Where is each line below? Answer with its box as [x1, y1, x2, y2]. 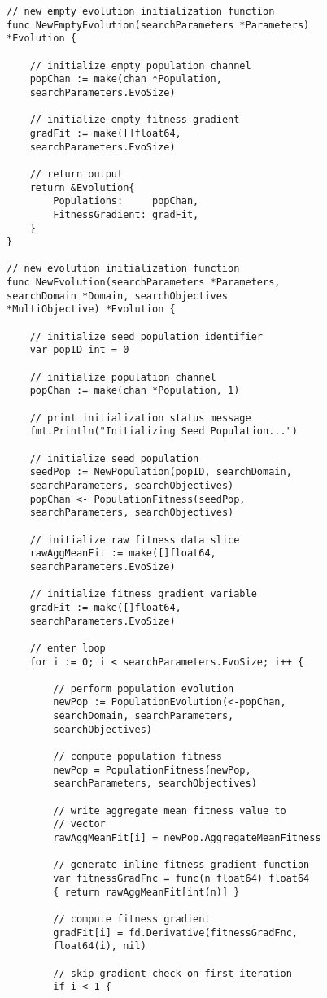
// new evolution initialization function [7, 263, 240, 275]
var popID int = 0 [29, 344, 129, 356]
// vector [53, 818, 106, 830]
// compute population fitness [53, 751, 222, 763]
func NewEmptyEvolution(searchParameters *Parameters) [7, 19, 310, 31]
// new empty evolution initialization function [7, 6, 275, 17]
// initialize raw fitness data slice [29, 534, 240, 546]
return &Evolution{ [29, 181, 135, 194]
